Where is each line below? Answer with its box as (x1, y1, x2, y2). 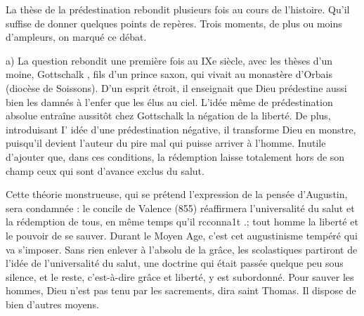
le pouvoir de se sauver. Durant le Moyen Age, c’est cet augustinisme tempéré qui (6, 228, 358, 242)
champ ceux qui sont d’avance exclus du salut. (6, 163, 204, 178)
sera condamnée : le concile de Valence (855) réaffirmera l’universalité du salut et (6, 200, 355, 215)
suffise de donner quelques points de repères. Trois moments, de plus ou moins (6, 15, 342, 30)
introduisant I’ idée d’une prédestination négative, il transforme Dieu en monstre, (6, 121, 356, 136)
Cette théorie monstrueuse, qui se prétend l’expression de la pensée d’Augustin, (6, 187, 348, 202)
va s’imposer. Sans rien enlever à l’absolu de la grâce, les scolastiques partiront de (6, 242, 358, 256)
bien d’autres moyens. (6, 296, 99, 311)
